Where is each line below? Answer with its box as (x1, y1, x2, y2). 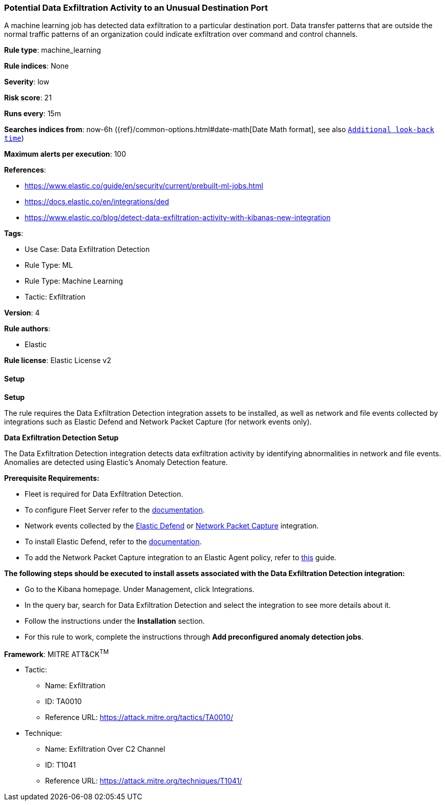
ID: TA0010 (45, 697, 82, 706)
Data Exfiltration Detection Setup (4, 433, 119, 442)
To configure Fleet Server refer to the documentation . (25, 505, 205, 514)
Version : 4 (4, 308, 40, 317)
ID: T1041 (45, 760, 76, 770)
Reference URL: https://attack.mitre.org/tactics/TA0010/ (45, 713, 234, 722)
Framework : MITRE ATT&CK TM (4, 648, 109, 659)
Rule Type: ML (25, 261, 73, 270)
